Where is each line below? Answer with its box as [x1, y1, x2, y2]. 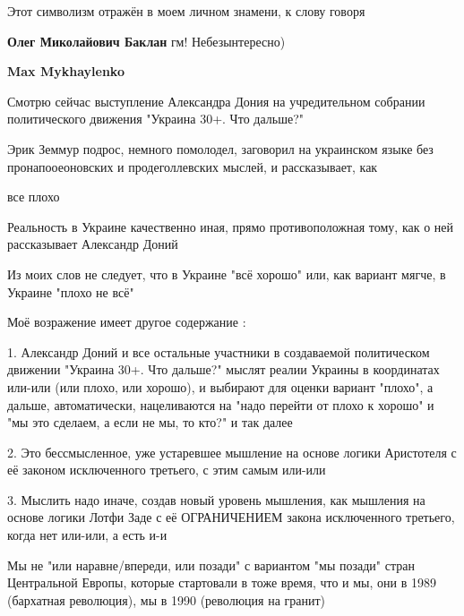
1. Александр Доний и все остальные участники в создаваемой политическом [7, 342, 430, 361]
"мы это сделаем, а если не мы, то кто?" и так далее [7, 413, 293, 432]
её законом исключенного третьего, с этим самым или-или [7, 460, 326, 479]
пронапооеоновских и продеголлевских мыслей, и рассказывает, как [7, 157, 378, 175]
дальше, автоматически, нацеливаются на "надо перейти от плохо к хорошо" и [7, 395, 434, 414]
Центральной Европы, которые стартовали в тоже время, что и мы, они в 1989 [7, 573, 436, 592]
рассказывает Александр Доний [7, 235, 178, 253]
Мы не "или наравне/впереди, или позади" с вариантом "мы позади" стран [7, 555, 415, 574]
